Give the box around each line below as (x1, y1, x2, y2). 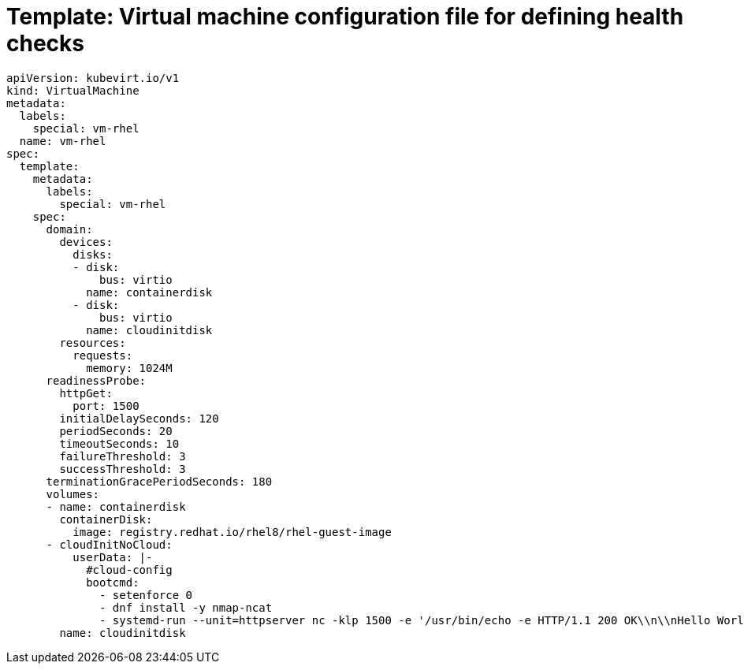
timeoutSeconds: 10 (59, 437, 180, 450)
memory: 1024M (86, 361, 173, 374)
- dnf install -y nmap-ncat (99, 601, 273, 614)
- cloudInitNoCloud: (46, 538, 173, 551)
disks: (73, 248, 113, 261)
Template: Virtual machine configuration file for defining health (6, 3, 684, 30)
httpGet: (59, 386, 113, 400)
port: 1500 (73, 399, 139, 412)
